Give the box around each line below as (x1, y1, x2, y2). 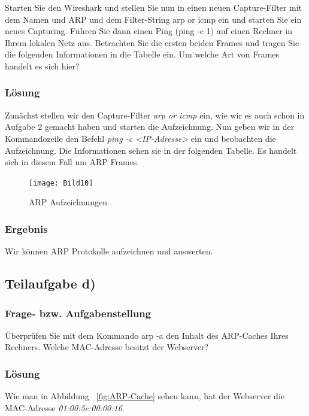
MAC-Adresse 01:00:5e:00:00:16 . (5, 401, 125, 414)
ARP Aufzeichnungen (29, 196, 108, 208)
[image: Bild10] (29, 178, 93, 187)
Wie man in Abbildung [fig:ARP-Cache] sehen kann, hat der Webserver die (5, 390, 284, 402)
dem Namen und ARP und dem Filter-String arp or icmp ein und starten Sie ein (5, 13, 302, 25)
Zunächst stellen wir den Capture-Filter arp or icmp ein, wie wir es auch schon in (5, 108, 305, 121)
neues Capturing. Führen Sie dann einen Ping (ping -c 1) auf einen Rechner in (5, 25, 293, 37)
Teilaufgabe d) (5, 274, 96, 293)
